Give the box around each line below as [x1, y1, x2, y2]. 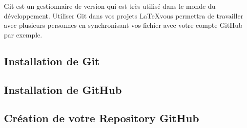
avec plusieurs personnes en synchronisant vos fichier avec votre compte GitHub [4, 20, 243, 30]
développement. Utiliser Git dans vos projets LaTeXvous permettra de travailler [4, 10, 244, 20]
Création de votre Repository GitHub [4, 110, 199, 126]
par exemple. [4, 29, 42, 39]
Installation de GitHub [4, 82, 122, 97]
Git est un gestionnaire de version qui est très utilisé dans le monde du [4, 1, 216, 11]
